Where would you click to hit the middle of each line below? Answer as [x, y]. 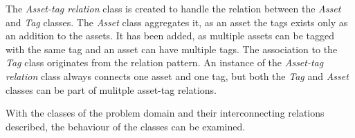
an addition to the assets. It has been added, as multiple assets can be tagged [170, 36]
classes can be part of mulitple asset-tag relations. [111, 89]
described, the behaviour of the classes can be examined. [126, 126]
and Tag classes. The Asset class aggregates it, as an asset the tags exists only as [177, 22]
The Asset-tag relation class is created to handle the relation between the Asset [173, 8]
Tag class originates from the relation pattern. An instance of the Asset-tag [165, 62]
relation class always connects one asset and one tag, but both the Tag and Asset [177, 76]
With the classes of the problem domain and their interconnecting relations [165, 113]
